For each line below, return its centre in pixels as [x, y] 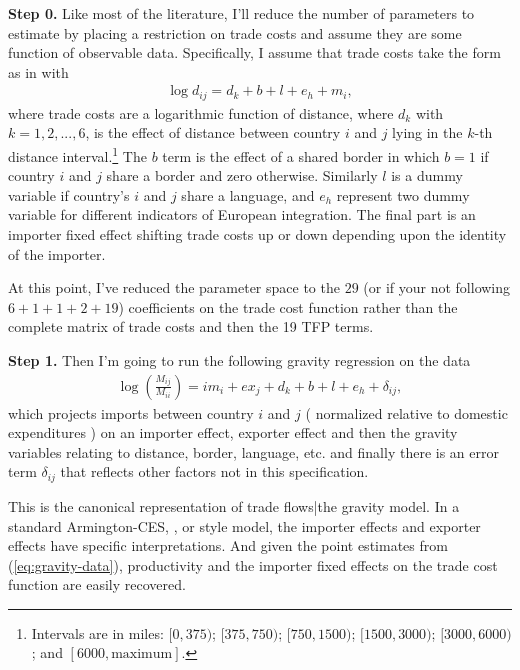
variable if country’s [69, 194]
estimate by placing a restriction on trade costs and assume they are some [235, 32]
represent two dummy [403, 194]
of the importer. [57, 253]
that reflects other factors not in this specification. [214, 471]
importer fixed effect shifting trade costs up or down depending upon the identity [257, 234]
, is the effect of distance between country [213, 132]
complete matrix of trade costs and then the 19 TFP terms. [191, 326]
